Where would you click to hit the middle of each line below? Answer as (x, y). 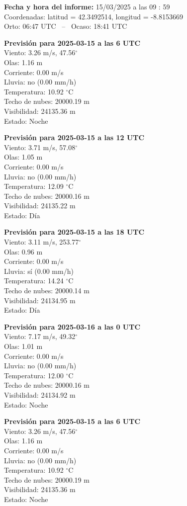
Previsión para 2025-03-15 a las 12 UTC (74, 137)
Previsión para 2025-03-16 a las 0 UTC (72, 326)
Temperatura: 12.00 (34, 375)
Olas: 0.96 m (23, 251)
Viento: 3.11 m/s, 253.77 (42, 242)
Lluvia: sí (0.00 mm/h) (39, 271)
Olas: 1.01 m (23, 346)
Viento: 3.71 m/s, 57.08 (40, 147)
